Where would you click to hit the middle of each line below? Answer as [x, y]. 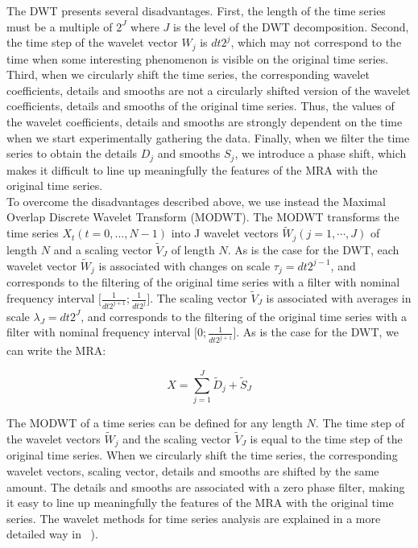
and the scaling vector [177, 438]
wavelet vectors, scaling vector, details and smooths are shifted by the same [193, 470]
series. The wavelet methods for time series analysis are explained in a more [194, 518]
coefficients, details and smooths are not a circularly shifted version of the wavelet [209, 90]
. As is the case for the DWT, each [313, 249]
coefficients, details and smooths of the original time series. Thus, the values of [201, 106]
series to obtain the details [72, 153]
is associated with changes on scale [184, 265]
